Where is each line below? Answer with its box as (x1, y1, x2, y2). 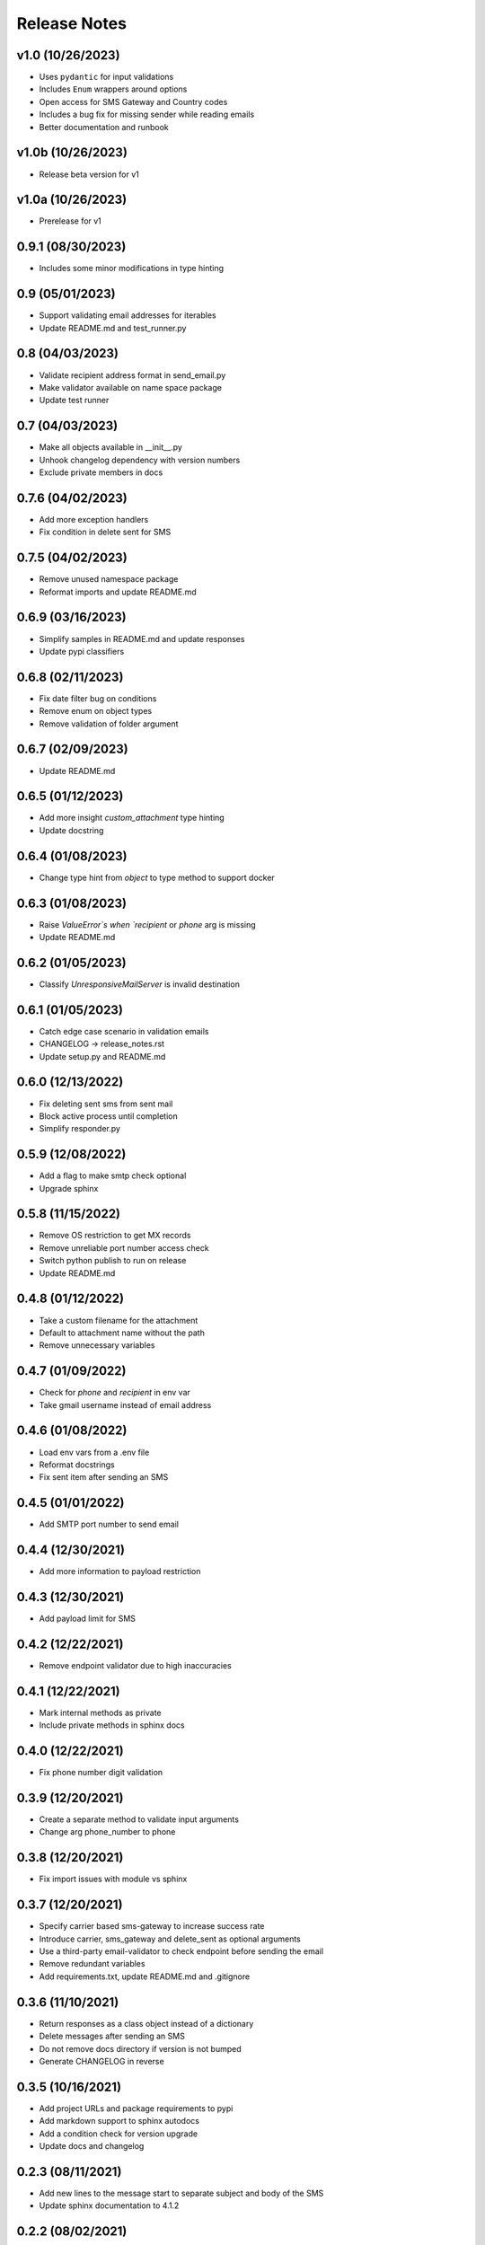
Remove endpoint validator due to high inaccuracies (39, 1660, 233, 1670)
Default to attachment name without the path (39, 1327, 206, 1338)
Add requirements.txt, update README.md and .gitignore (39, 1971, 251, 1982)
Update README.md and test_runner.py (39, 322, 187, 333)
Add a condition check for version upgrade (39, 2128, 198, 2139)
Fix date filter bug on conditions (39, 692, 157, 704)
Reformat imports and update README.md (39, 586, 197, 597)
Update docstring (39, 824, 104, 835)
